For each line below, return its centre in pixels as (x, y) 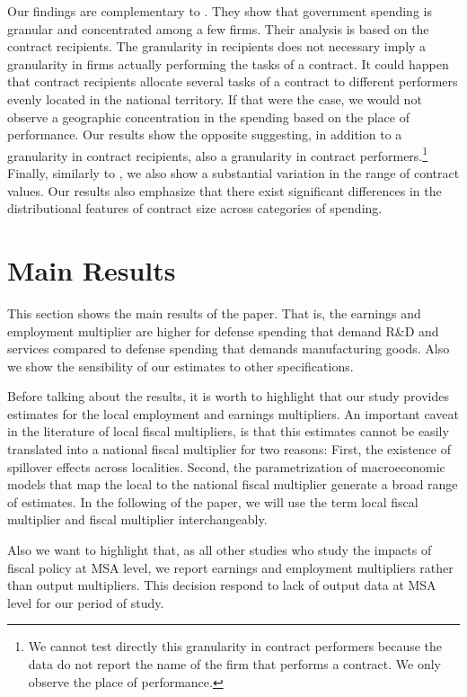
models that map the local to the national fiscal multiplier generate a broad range (233, 484)
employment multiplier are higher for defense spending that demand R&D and (223, 331)
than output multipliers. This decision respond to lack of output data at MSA (222, 585)
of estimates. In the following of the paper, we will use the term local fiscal (213, 501)
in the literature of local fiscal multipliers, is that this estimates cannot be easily (228, 431)
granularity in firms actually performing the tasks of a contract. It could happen (228, 63)
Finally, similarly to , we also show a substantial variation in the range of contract (233, 173)
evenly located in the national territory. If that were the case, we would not (215, 98)
